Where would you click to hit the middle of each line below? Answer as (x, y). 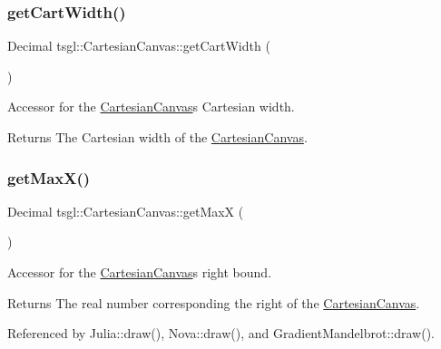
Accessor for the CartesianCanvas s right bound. (140, 272)
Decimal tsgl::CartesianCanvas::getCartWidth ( (139, 46)
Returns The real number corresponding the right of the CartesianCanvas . (214, 302)
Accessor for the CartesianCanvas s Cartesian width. (151, 107)
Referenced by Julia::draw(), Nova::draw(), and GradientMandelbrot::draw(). (221, 333)
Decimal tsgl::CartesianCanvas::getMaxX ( (126, 211)
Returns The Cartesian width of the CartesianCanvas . (157, 137)
